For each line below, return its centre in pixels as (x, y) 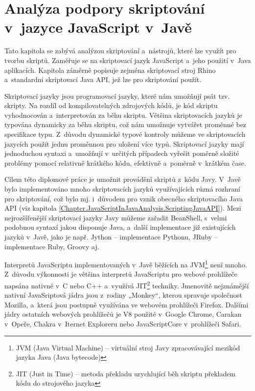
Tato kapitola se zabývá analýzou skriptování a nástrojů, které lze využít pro (120, 51)
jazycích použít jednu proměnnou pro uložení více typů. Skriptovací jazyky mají (124, 143)
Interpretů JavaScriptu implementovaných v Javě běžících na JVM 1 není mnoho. (126, 264)
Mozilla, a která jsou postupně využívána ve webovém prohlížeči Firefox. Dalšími (127, 304)
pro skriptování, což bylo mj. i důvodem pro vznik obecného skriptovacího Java (124, 198)
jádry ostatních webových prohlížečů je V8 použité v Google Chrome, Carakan (123, 314)
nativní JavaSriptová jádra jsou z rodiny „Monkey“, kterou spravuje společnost (123, 295)
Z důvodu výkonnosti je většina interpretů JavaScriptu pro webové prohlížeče (121, 274)
